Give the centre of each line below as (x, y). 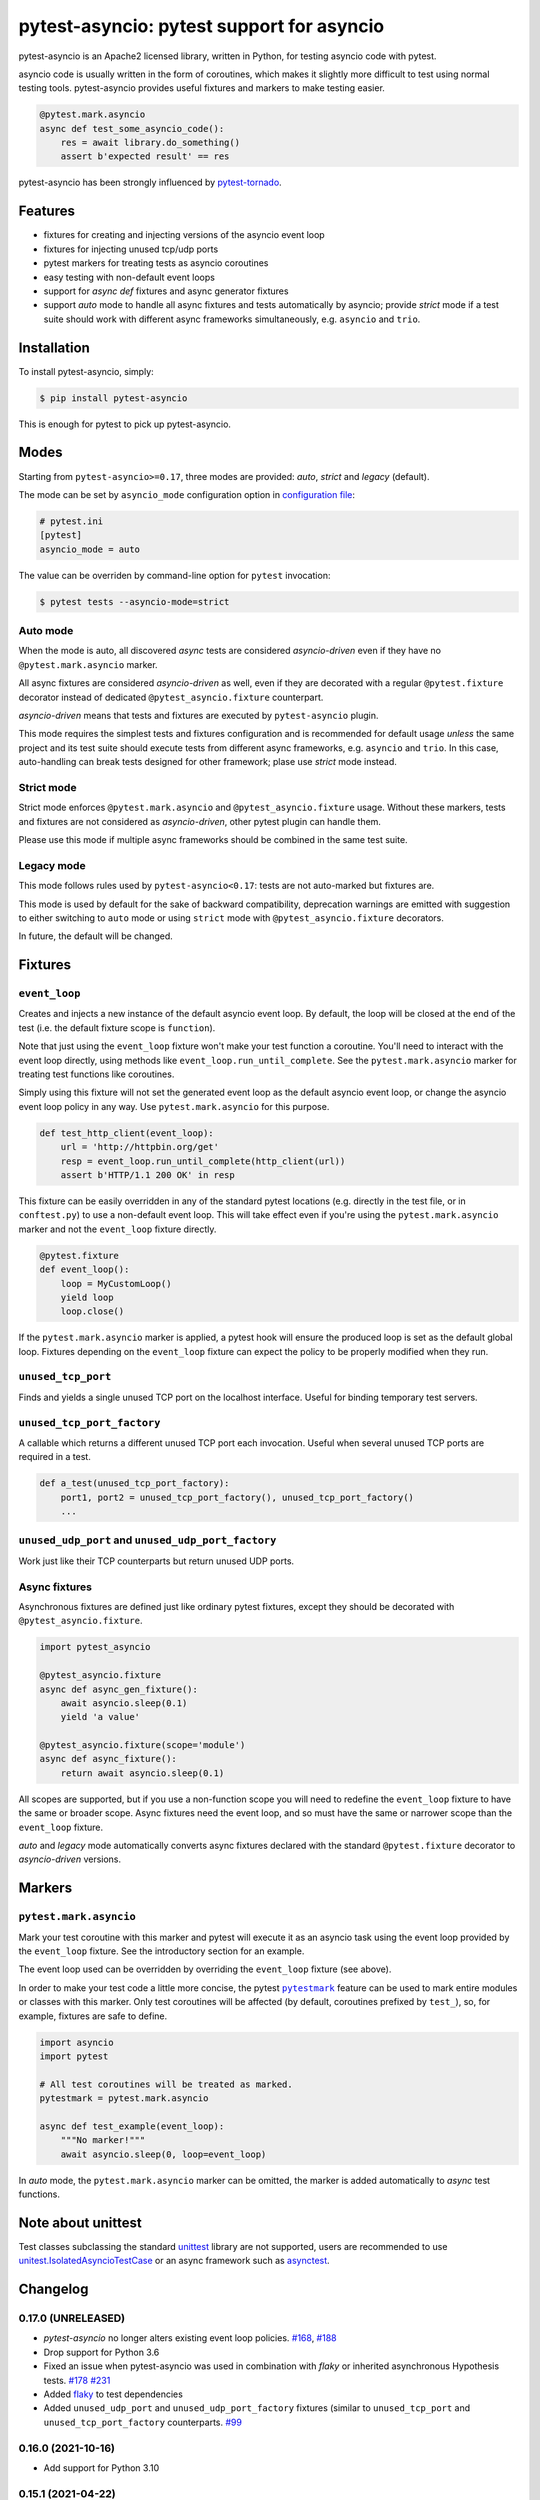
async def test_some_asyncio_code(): (132, 128)
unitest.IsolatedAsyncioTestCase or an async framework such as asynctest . (174, 2261)
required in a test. (55, 1457)
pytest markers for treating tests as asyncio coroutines (156, 263)
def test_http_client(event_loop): (126, 1133)
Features (46, 211)
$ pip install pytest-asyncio (113, 398)
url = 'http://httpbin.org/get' (140, 1147)
